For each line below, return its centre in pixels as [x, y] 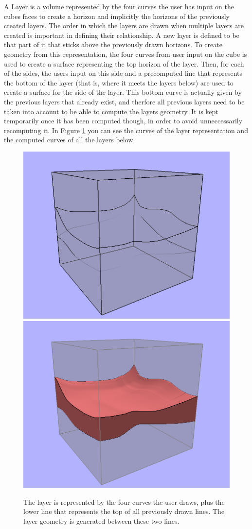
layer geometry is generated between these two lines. [101, 520]
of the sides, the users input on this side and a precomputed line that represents [123, 73]
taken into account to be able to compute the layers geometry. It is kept [111, 111]
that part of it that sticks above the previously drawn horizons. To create [113, 44]
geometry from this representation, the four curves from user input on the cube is [126, 54]
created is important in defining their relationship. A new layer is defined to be [122, 35]
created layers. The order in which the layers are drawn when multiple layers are [124, 26]
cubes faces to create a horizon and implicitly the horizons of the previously [117, 16]
